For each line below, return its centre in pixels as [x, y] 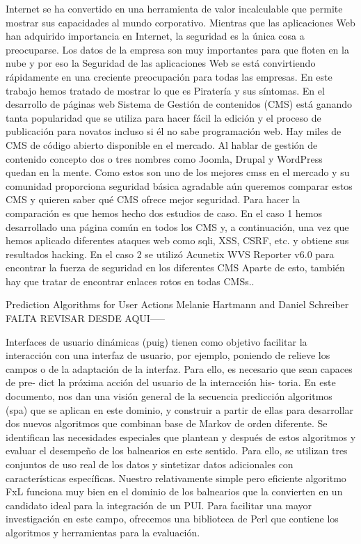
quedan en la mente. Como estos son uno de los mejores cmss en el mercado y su [178, 172]
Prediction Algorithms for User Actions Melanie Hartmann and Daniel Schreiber [177, 304]
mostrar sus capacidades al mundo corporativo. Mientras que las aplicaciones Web [180, 22]
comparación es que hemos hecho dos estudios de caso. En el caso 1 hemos [164, 213]
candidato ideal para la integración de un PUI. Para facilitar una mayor [159, 505]
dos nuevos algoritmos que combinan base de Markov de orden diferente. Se [167, 423]
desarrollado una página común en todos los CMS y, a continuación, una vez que [177, 226]
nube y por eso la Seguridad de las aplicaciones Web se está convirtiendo [161, 63]
